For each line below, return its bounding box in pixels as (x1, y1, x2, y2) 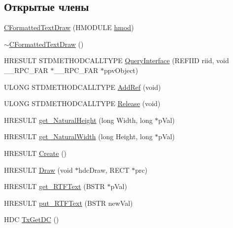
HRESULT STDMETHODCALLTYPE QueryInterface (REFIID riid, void (4, 55, 229, 66)
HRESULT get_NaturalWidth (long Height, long (4, 131, 153, 142)
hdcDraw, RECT (78, 164, 130, 175)
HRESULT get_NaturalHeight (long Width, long (4, 114, 153, 125)
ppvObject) (104, 65, 138, 75)
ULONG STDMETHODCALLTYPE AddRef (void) (4, 81, 161, 92)
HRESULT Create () (4, 148, 67, 158)
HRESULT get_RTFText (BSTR (4, 181, 105, 191)
